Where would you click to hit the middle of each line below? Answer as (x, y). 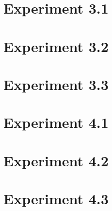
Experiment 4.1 (56, 122)
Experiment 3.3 (56, 84)
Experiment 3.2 (56, 46)
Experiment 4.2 (56, 160)
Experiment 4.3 (56, 199)
